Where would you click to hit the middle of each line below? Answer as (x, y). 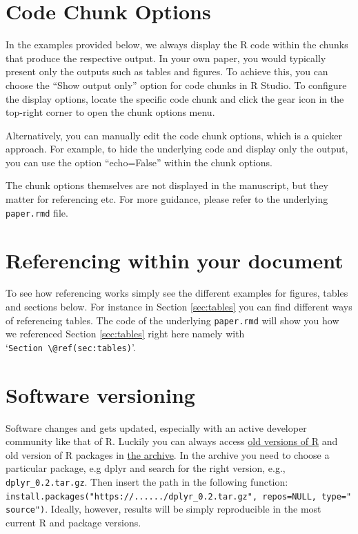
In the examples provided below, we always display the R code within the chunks (177, 44)
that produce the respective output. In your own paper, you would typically (166, 58)
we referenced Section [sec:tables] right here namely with (125, 334)
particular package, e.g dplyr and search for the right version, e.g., (146, 468)
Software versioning (100, 394)
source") (26, 510)
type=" (337, 496)
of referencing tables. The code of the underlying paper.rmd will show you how (172, 320)
